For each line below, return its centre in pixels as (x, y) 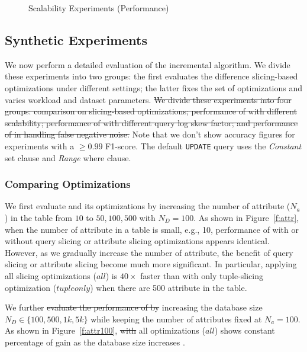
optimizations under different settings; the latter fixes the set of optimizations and (154, 87)
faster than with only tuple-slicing (202, 275)
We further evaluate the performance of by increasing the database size (134, 307)
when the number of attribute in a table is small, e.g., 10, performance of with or (152, 229)
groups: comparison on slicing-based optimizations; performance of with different (151, 111)
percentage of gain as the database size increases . (95, 342)
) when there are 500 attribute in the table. (169, 287)
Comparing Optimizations (68, 184)
